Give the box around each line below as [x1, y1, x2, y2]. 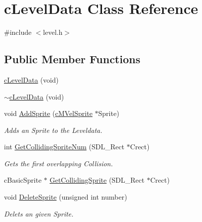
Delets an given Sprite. [4, 208, 74, 219]
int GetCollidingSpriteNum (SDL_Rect [4, 141, 124, 152]
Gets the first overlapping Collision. [4, 158, 113, 168]
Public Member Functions [4, 51, 140, 67]
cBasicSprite [4, 175, 42, 185]
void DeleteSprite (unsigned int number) [4, 192, 127, 202]
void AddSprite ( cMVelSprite [4, 108, 93, 118]
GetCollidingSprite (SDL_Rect [49, 175, 145, 185]
